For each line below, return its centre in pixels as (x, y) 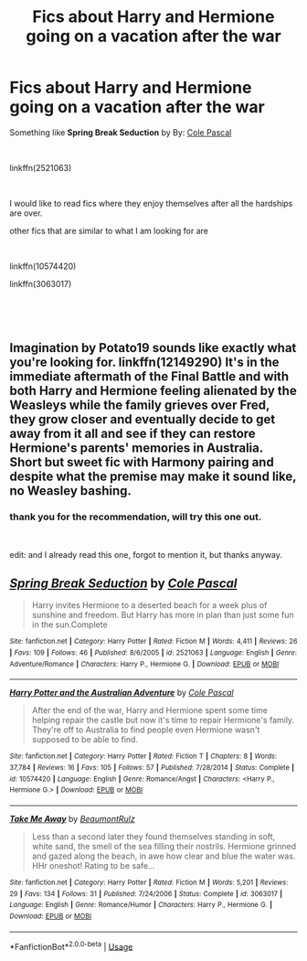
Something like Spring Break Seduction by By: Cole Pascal (121, 132)
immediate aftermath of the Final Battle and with (149, 377)
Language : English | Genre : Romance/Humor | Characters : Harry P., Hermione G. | (141, 905)
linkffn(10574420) (43, 266)
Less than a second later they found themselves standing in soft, (153, 837)
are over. (26, 213)
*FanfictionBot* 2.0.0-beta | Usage (71, 945)
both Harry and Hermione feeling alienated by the (153, 391)
